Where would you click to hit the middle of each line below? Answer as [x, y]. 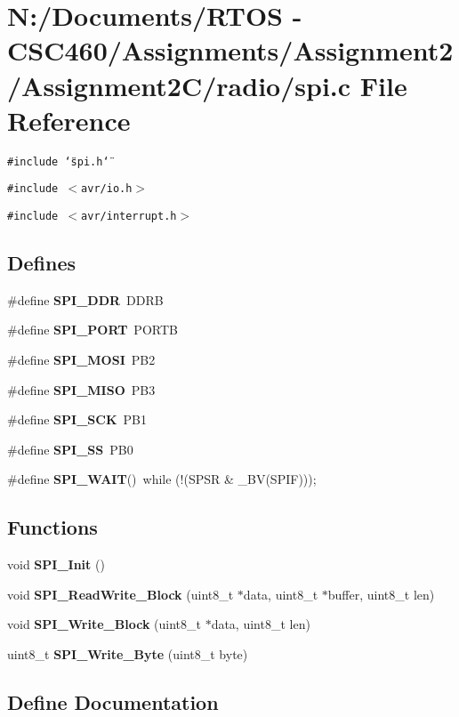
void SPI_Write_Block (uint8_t [104, 624]
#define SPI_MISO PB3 [81, 389]
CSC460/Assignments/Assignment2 [230, 50]
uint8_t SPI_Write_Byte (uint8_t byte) [128, 654]
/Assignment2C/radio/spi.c [179, 85]
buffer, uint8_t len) [381, 594]
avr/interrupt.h [129, 216]
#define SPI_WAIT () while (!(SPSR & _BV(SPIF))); [162, 479]
